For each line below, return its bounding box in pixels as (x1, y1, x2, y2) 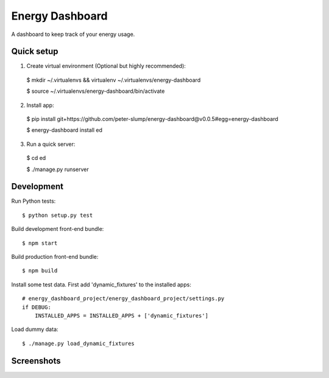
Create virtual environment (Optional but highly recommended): (26, 62, 186, 70)
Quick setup (11, 46, 58, 57)
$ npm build (22, 267, 58, 274)
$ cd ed (26, 154, 46, 162)
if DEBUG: (22, 303, 51, 311)
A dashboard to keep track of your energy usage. (11, 31, 135, 38)
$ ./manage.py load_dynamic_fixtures (22, 340, 135, 347)
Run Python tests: (11, 197, 56, 205)
